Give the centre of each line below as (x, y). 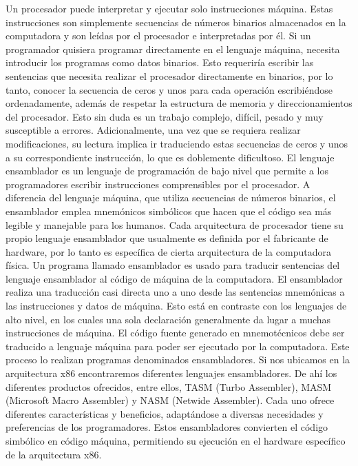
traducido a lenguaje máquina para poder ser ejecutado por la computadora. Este (178, 346)
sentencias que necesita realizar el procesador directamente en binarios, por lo (169, 75)
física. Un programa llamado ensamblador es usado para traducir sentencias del (173, 265)
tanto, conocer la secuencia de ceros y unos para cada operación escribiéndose (169, 89)
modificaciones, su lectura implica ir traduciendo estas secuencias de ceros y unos (177, 143)
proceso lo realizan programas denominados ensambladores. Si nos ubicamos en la (178, 359)
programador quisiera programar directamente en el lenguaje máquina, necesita (173, 49)
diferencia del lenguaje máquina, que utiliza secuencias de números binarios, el (171, 197)
